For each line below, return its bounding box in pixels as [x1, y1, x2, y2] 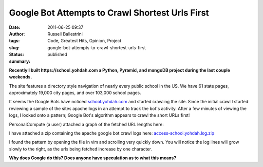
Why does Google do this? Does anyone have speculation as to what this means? [9, 155, 176, 161]
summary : [9, 58, 31, 64]
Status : [9, 52, 24, 57]
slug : [9, 44, 19, 51]
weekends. [9, 74, 32, 80]
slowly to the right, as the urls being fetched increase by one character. [9, 146, 152, 152]
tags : [9, 38, 20, 44]
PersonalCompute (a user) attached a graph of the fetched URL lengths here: [9, 121, 164, 127]
